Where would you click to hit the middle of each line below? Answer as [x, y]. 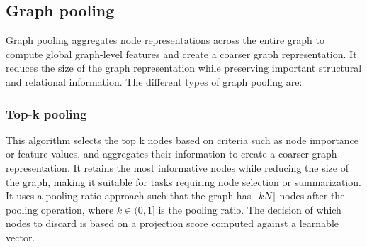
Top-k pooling [46, 113]
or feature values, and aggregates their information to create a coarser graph [171, 154]
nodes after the [312, 196]
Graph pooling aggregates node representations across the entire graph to [165, 40]
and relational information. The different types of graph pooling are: [154, 81]
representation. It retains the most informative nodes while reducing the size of [177, 167]
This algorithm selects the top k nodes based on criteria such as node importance [182, 139]
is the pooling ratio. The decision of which [250, 209]
